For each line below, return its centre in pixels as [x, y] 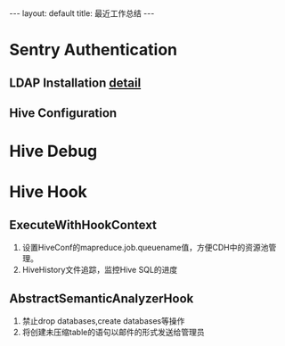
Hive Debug [53, 151]
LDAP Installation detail [75, 82]
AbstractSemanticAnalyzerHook [102, 298]
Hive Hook [48, 192]
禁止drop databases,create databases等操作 [103, 321]
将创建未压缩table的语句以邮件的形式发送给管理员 [113, 332]
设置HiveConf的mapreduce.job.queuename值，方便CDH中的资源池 [145, 248]
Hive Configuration [63, 113]
